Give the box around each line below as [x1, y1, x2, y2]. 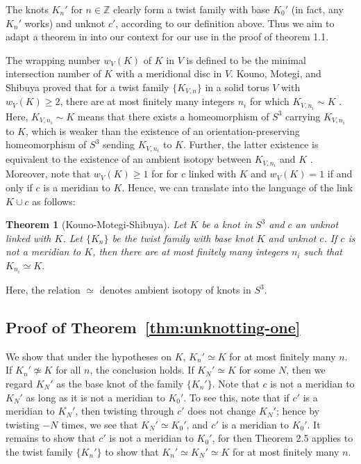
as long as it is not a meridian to [26, 390, 165, 404]
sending [103, 137, 135, 152]
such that [303, 244, 342, 259]
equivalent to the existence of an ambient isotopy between [6, 152, 252, 166]
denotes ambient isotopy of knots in [99, 282, 251, 297]
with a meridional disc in [115, 66, 222, 81]
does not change [187, 403, 256, 418]
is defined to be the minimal [186, 52, 306, 67]
